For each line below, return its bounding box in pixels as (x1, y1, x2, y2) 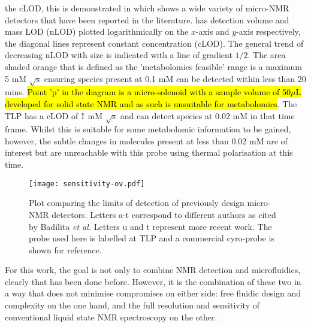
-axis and (195, 25, 230, 38)
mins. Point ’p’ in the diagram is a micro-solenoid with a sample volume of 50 (5, 86, 291, 98)
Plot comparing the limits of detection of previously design (29, 196, 244, 209)
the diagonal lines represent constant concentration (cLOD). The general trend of (5, 37, 304, 49)
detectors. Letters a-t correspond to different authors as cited (52, 208, 276, 220)
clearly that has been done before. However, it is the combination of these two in (5, 275, 301, 287)
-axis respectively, (236, 25, 301, 38)
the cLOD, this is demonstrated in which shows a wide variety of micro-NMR (5, 2, 289, 14)
